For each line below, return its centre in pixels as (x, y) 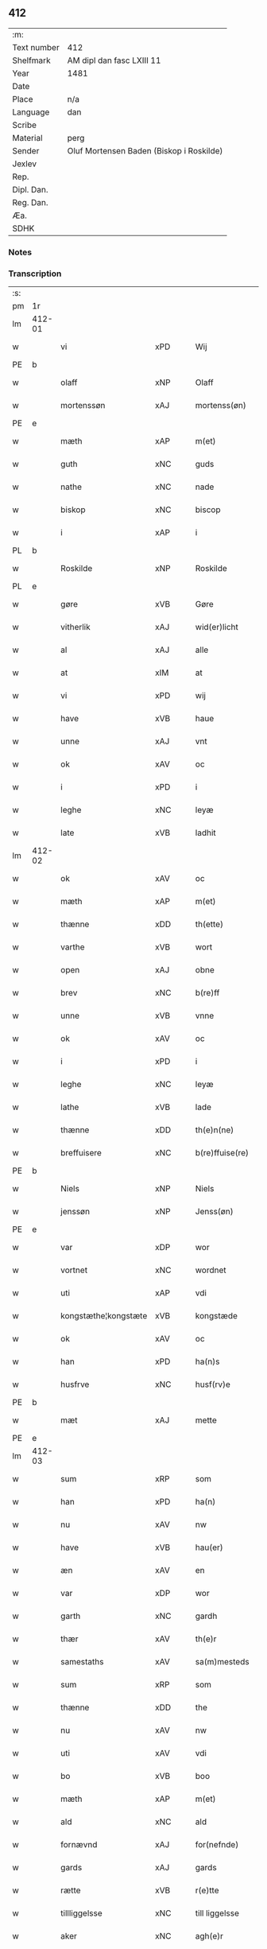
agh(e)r (209, 1936)
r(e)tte (207, 1890)
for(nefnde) (217, 1845)
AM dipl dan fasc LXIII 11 (114, 60)
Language (31, 112)
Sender (26, 150)
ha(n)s (207, 1361)
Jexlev (25, 164)
